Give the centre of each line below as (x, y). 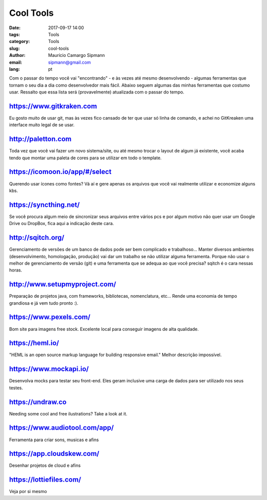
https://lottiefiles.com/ (45, 480)
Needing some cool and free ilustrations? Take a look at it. (68, 413)
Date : (15, 28)
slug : (14, 48)
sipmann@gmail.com (69, 62)
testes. (16, 388)
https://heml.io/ (34, 343)
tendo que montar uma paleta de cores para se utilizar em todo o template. (85, 158)
